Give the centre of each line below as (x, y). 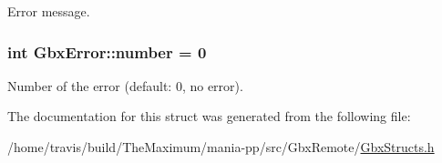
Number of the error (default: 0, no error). (125, 85)
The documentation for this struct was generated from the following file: (209, 116)
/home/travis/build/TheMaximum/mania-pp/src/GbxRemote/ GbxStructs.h (221, 147)
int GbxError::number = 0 (107, 51)
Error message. (49, 11)
